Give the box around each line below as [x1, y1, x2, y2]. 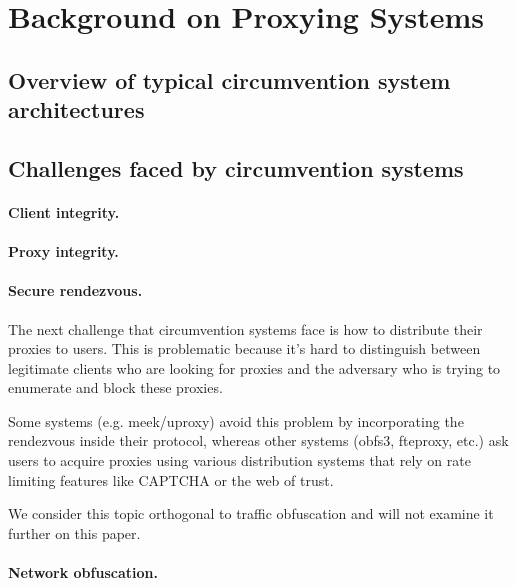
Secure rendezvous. [8, 280, 143, 301]
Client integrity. [8, 201, 120, 222]
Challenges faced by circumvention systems [8, 152, 464, 183]
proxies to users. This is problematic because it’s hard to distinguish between [8, 338, 481, 359]
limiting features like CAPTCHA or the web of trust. [8, 469, 334, 490]
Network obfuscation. [8, 562, 158, 583]
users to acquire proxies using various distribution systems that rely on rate [8, 450, 471, 471]
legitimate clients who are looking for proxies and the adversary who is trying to [8, 357, 501, 378]
